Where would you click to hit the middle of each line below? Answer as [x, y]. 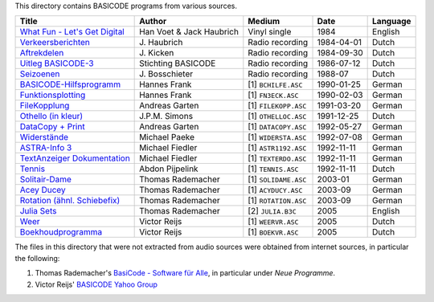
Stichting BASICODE [178, 63]
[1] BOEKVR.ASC [273, 232]
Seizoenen [40, 74]
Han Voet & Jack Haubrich [189, 32]
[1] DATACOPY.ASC [277, 127]
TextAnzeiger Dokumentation [75, 158]
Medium [264, 22]
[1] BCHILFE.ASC [275, 84]
